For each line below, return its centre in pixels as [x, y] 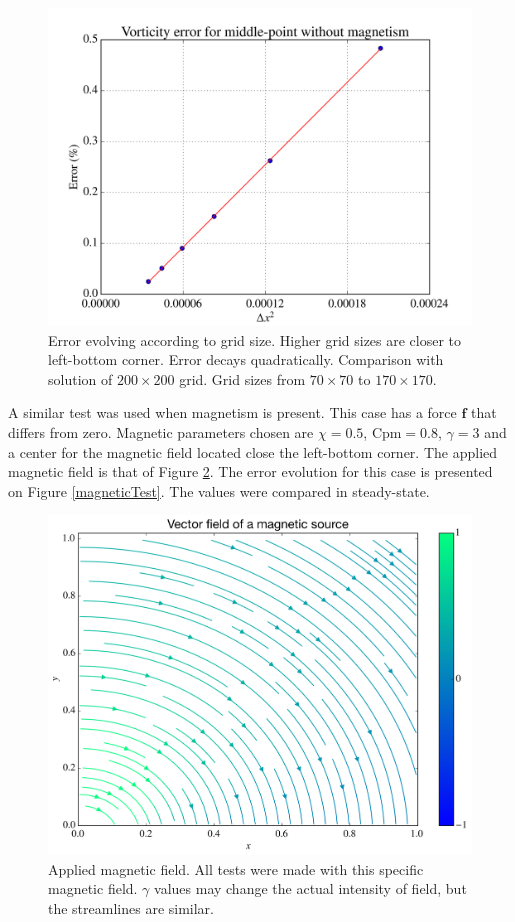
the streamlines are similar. [131, 907]
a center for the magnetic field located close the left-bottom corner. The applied [253, 451]
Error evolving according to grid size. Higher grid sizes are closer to [255, 339]
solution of [80, 378]
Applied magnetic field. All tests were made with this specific [236, 868]
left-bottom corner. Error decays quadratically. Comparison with [246, 359]
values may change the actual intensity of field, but [310, 888]
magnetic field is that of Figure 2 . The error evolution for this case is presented [250, 471]
